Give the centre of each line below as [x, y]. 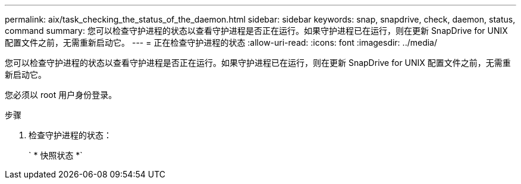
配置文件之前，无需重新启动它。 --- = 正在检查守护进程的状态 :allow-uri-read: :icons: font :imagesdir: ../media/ [221, 42]
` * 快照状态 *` [56, 155]
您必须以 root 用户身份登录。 [61, 95]
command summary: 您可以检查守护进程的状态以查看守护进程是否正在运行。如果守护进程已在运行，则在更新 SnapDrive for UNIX [256, 31]
